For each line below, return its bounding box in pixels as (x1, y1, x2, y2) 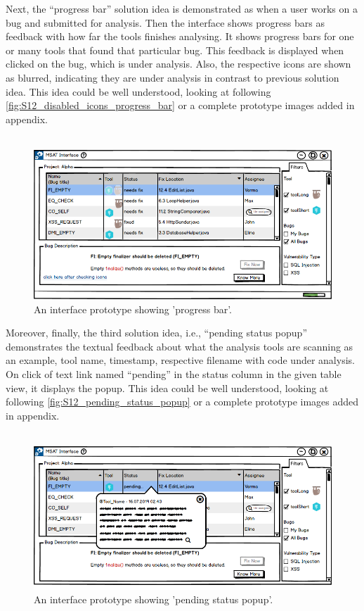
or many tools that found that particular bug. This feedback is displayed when (6, 42, 344, 57)
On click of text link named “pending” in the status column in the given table (6, 366, 342, 381)
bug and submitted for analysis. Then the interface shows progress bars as (6, 15, 325, 30)
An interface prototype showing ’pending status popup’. (34, 592, 273, 607)
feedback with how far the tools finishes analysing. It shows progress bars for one (6, 29, 354, 44)
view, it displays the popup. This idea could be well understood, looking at (6, 380, 329, 395)
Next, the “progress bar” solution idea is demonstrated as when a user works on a (6, 1, 358, 15)
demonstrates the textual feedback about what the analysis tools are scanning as (6, 339, 353, 353)
